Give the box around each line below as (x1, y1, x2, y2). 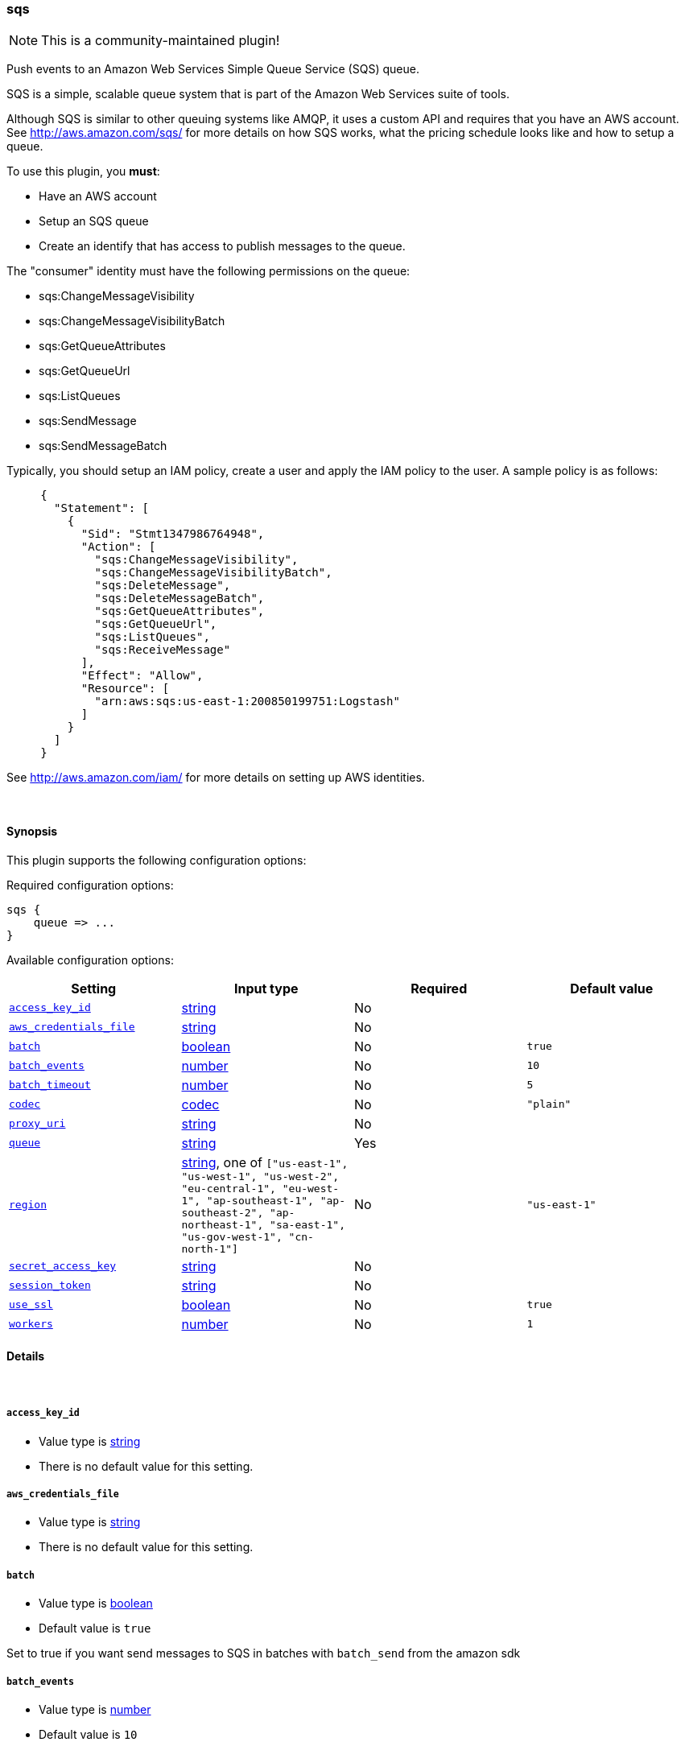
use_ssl (9, 1298, 53, 1311)
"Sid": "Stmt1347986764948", (80, 527, 265, 541)
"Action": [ (80, 540, 156, 554)
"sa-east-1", (270, 1218, 345, 1231)
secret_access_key (9, 1260, 117, 1273)
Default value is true (39, 1621, 151, 1636)
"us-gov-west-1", (181, 1230, 283, 1243)
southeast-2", (181, 1206, 264, 1219)
